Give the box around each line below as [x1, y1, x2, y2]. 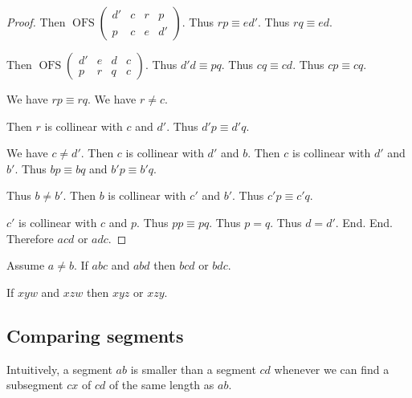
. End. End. [335, 213, 393, 230]
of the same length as [108, 376, 214, 393]
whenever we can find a [274, 360, 390, 377]
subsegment [6, 376, 63, 393]
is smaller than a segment [130, 360, 256, 377]
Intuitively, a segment [6, 360, 112, 377]
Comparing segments [6, 323, 184, 347]
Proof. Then [6, 14, 66, 30]
